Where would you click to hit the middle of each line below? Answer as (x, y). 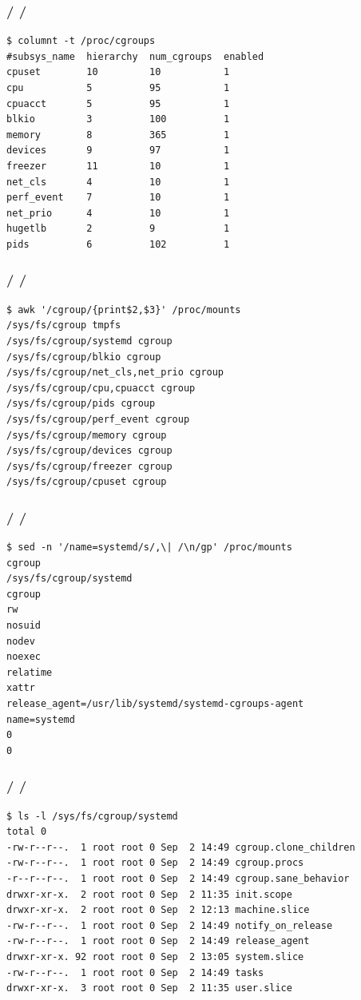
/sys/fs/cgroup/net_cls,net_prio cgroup (115, 373)
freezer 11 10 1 (118, 166)
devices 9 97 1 (118, 151)
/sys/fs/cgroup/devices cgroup (89, 451)
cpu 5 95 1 (118, 88)
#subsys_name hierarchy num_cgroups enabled (135, 56)
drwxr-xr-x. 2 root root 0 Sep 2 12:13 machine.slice (158, 910)
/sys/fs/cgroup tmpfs (64, 325)
